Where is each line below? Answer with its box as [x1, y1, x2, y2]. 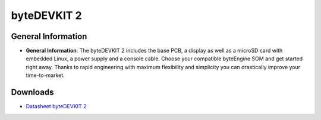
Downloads [11, 87, 54, 98]
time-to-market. [26, 72, 65, 79]
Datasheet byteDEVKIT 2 [26, 103, 87, 110]
